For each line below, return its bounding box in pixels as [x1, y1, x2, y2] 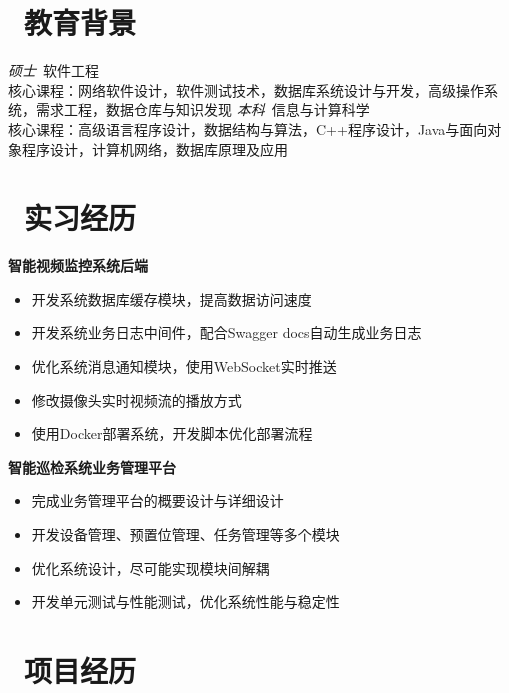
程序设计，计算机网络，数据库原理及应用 [21, 138, 288, 159]
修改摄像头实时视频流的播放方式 [31, 389, 242, 410]
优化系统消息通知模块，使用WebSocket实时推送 [31, 356, 337, 376]
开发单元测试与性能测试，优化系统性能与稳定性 [31, 591, 340, 612]
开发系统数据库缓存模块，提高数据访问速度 [31, 288, 312, 309]
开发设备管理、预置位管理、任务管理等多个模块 [31, 523, 340, 544]
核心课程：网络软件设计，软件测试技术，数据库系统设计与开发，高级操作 [8, 79, 484, 100]
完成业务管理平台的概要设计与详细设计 [31, 490, 284, 511]
